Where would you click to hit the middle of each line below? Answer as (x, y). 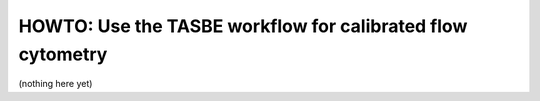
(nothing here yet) (55, 84)
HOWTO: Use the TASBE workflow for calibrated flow (243, 26)
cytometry (63, 54)
